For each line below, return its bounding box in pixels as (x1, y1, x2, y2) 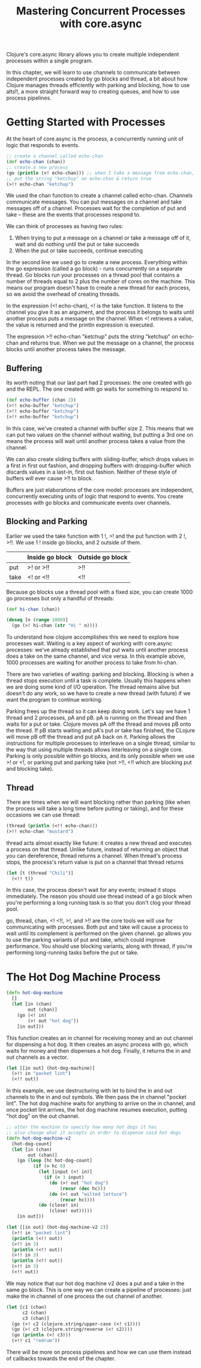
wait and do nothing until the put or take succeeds (14, 241, 139, 248)
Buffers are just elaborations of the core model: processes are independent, (6, 486, 194, 493)
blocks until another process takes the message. (6, 346, 127, 353)
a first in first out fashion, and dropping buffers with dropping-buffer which (6, 462, 191, 469)
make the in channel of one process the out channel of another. (6, 1292, 163, 1300)
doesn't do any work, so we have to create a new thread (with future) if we (6, 690, 191, 697)
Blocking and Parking (6, 516, 88, 526)
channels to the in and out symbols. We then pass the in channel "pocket (6, 1094, 187, 1101)
